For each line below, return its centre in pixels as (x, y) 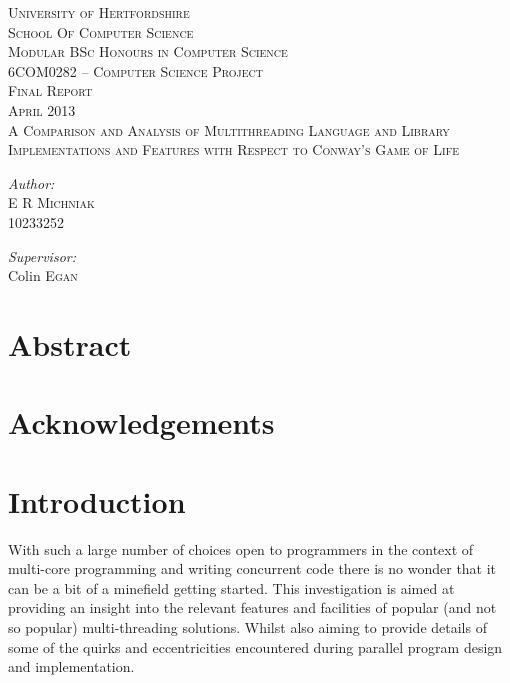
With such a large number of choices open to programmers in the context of (241, 548)
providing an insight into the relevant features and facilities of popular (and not (252, 607)
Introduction (97, 500)
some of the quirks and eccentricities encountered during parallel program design (255, 646)
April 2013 (42, 109)
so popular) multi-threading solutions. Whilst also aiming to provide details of (247, 626)
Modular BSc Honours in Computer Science (148, 51)
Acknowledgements (141, 422)
